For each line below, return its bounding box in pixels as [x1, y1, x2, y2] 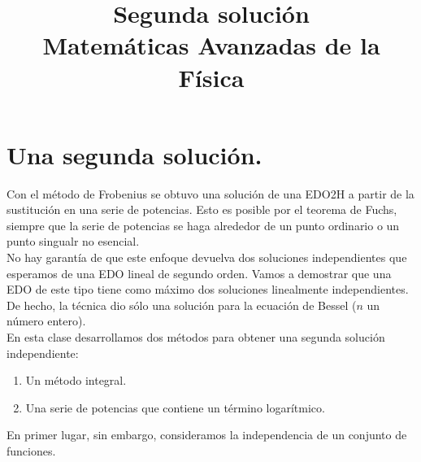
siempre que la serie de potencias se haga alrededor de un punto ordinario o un [7, 216, 400, 233]
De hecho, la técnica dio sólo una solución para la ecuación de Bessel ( [7, 296, 357, 313]
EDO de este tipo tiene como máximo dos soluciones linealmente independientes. [7, 281, 409, 298]
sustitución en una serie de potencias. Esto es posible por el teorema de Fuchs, [7, 201, 397, 218]
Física [178, 60, 245, 94]
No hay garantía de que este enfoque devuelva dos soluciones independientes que [7, 249, 407, 266]
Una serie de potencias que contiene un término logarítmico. [25, 399, 325, 416]
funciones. [7, 442, 56, 459]
